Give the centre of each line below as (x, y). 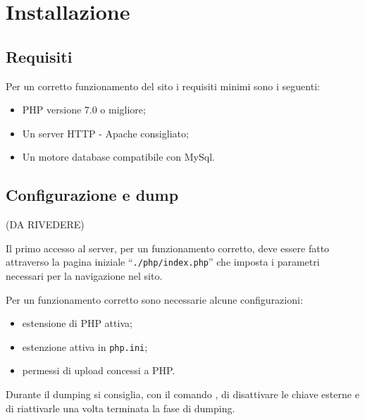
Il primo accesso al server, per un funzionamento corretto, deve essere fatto (168, 248)
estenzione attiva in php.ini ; (85, 346)
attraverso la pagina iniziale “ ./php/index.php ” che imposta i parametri (163, 262)
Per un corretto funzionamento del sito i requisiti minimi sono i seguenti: (163, 86)
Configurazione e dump (92, 195)
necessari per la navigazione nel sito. (84, 276)
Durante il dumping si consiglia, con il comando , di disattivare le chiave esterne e (182, 394)
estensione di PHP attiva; (77, 323)
